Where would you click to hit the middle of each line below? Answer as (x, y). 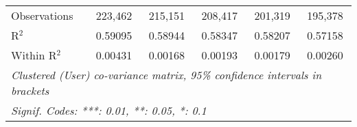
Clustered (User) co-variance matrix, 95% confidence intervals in (166, 75)
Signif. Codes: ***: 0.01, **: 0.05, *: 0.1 (109, 110)
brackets (30, 90)
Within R (34, 55)
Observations (42, 15)
